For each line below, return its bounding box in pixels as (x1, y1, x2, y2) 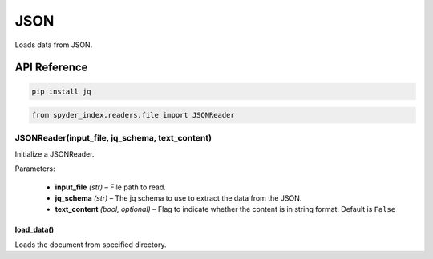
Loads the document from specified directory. (14, 240, 167, 249)
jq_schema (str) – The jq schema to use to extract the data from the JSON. (55, 193, 302, 203)
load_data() (14, 225, 55, 235)
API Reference (14, 61, 88, 74)
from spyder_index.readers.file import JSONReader (31, 110, 236, 120)
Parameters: (14, 164, 55, 173)
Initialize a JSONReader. (14, 149, 95, 159)
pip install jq (31, 86, 91, 96)
